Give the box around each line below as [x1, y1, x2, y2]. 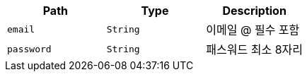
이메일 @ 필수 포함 [206, 23, 300, 37]
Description [222, 4, 286, 18]
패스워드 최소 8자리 [206, 42, 303, 57]
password [7, 43, 52, 54]
